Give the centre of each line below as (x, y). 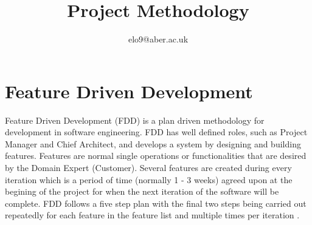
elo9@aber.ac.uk (158, 39)
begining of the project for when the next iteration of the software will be (142, 191)
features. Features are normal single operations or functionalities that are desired (156, 156)
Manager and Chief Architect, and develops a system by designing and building (153, 143)
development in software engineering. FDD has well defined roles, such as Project (156, 132)
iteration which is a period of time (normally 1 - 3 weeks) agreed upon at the (149, 179)
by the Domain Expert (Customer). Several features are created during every (148, 168)
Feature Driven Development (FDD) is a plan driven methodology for (135, 120)
